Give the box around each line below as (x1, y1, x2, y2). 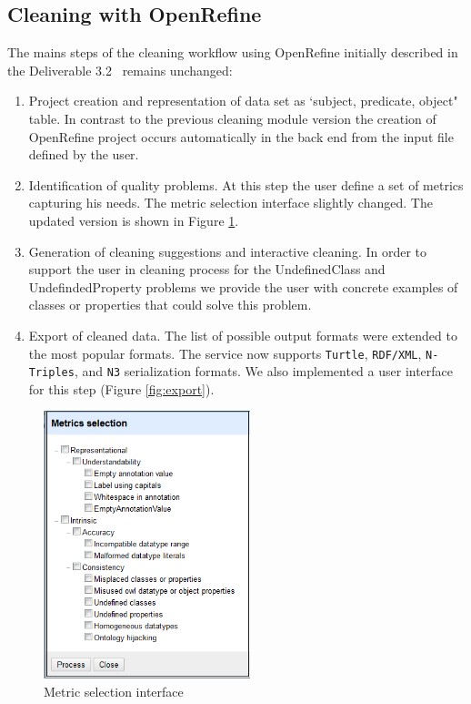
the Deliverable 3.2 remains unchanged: (7, 60, 233, 79)
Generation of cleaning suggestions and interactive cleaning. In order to (28, 241, 427, 260)
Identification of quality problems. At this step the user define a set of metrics (28, 175, 464, 194)
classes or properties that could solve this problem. (28, 295, 312, 314)
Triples (28, 366, 75, 380)
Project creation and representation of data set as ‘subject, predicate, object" (28, 91, 458, 110)
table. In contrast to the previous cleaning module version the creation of (28, 108, 436, 128)
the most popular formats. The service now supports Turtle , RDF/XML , (28, 343, 422, 362)
